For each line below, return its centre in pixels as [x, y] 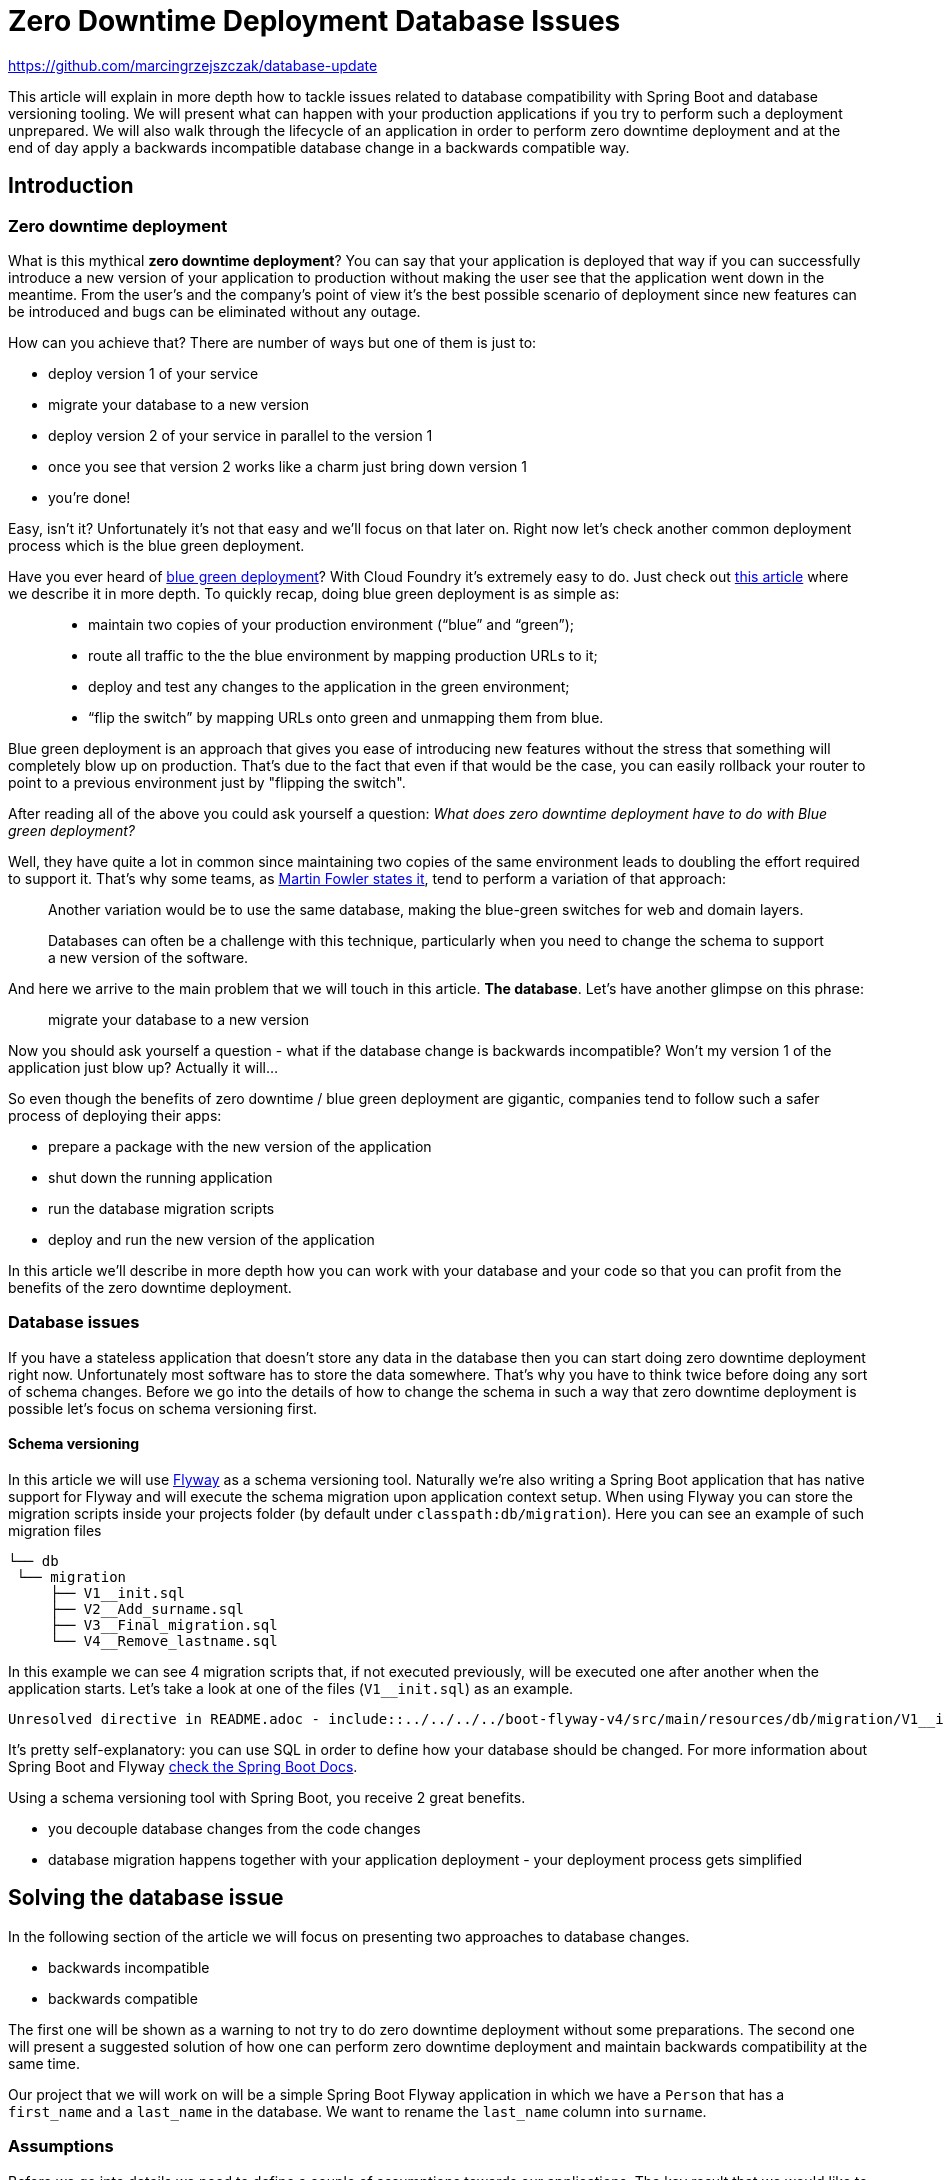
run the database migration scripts [161, 1208]
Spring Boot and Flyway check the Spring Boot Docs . [183, 1766]
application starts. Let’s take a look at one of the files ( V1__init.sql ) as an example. [291, 1688]
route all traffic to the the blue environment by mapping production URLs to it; [343, 655]
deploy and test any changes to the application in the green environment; [329, 686]
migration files [55, 1530]
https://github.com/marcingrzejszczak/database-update [193, 65]
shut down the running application [160, 1177]
